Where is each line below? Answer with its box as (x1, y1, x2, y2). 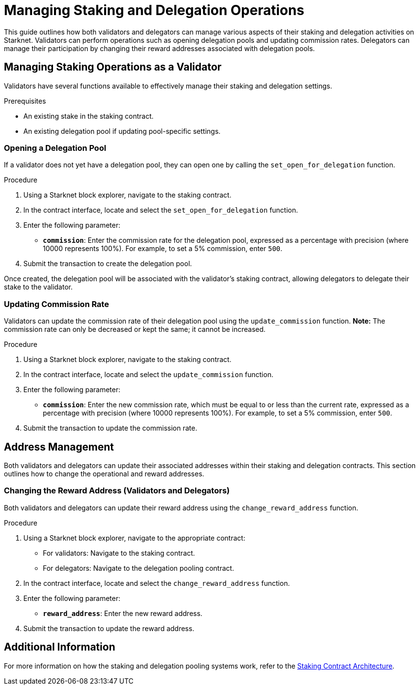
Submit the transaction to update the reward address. (23, 624, 195, 633)
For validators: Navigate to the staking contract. (43, 548, 195, 557)
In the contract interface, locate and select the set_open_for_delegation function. (23, 206, 298, 215)
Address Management (4, 440, 114, 453)
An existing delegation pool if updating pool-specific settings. (23, 127, 221, 135)
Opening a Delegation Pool (4, 143, 107, 153)
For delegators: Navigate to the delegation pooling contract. (43, 563, 234, 572)
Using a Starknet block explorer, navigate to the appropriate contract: (23, 533, 245, 542)
